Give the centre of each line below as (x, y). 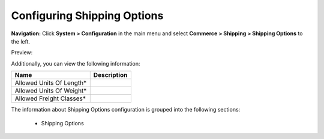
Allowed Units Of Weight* (51, 91)
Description (110, 75)
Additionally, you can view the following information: (76, 63)
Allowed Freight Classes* (50, 98)
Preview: (22, 52)
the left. (20, 41)
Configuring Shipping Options (87, 16)
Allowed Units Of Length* (51, 83)
